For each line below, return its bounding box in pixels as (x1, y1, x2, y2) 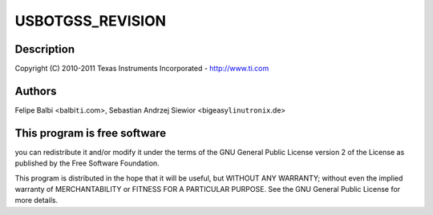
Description (14, 42, 75, 56)
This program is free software (14, 126, 167, 140)
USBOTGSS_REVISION (14, 12, 167, 30)
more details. (14, 196, 59, 205)
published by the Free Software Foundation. (14, 158, 160, 168)
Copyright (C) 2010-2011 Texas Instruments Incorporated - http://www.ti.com (14, 64, 269, 74)
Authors (14, 84, 57, 98)
